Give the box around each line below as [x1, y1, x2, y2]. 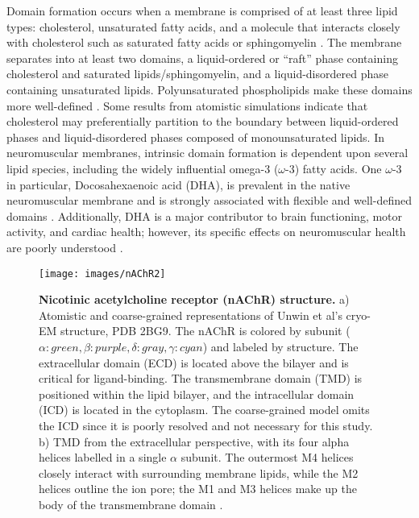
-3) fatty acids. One [285, 160, 382, 176]
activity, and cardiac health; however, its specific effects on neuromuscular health [6, 223, 406, 240]
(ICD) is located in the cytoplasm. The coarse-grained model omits [39, 401, 370, 418]
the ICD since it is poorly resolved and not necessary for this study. [39, 416, 373, 433]
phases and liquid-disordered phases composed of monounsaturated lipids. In [6, 128, 384, 145]
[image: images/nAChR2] [39, 267, 166, 280]
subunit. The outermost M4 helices [180, 449, 354, 466]
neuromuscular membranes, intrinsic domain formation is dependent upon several [6, 144, 409, 161]
